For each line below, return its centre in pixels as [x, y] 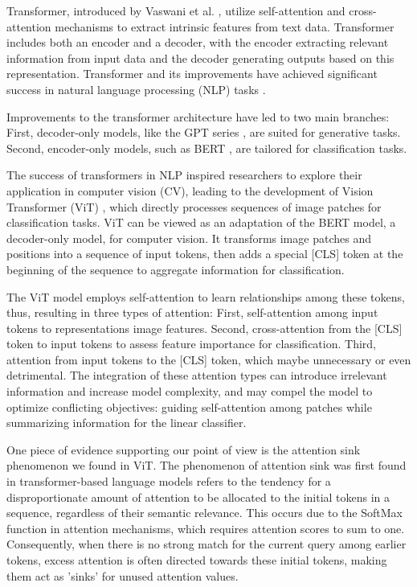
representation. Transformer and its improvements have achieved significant [192, 74]
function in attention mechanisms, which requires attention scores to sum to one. [206, 528]
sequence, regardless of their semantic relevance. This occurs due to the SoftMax [204, 513]
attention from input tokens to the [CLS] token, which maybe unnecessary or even [209, 359]
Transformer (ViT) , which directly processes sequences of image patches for [194, 206]
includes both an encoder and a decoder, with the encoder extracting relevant [198, 42]
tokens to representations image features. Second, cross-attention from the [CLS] [204, 328]
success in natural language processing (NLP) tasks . [136, 89]
